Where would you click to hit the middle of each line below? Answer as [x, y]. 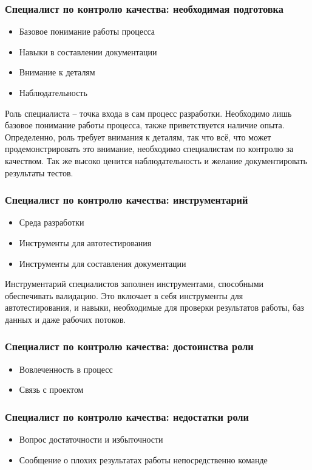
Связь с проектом [51, 389]
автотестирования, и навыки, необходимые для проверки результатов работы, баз [154, 307]
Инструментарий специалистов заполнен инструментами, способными [134, 284]
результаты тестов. [39, 172]
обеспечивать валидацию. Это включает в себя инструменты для [124, 295]
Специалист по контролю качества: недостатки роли [127, 416]
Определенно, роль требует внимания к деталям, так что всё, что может [138, 137]
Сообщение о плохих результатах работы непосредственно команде [143, 459]
